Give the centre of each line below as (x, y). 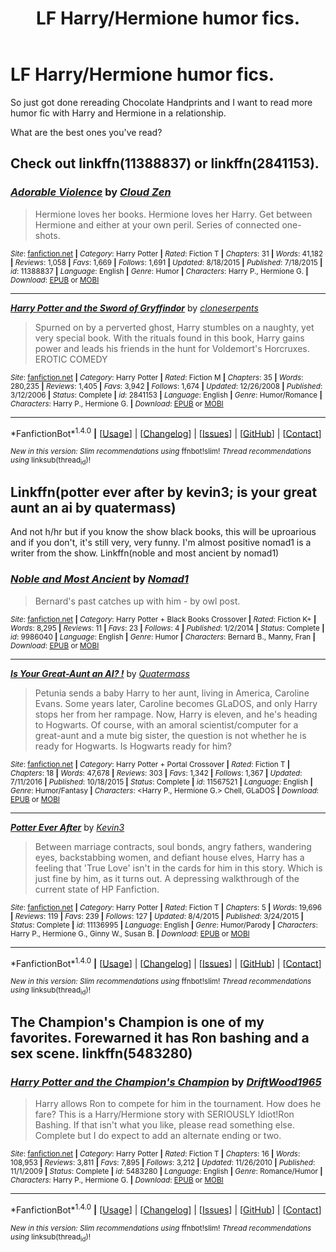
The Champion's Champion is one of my (137, 1022)
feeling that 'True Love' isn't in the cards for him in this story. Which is (178, 868)
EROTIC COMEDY (71, 359)
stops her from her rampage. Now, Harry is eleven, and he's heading (176, 714)
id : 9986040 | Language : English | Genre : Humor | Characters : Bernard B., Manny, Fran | (163, 637)
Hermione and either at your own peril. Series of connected (157, 224)
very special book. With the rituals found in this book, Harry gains (169, 338)
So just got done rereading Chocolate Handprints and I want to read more (161, 102)
